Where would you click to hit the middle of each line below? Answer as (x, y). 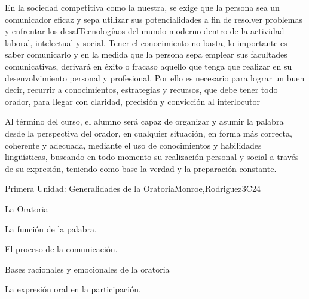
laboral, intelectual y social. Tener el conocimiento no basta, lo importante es (146, 42)
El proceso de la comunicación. (61, 249)
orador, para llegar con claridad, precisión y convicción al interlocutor (133, 101)
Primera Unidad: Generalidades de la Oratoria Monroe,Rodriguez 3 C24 (133, 188)
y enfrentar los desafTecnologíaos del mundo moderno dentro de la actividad (145, 31)
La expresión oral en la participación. (73, 289)
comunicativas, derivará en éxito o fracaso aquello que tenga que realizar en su (149, 66)
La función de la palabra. (51, 229)
